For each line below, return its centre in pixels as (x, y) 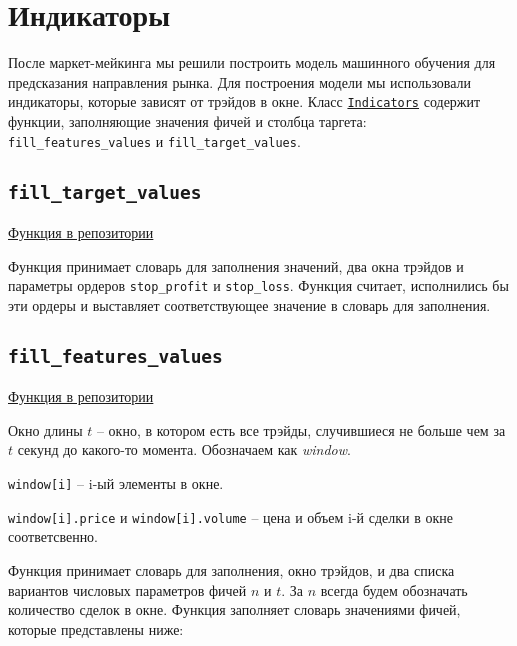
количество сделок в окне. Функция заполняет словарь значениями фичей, (234, 609)
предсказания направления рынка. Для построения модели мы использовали (240, 81)
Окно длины (45, 429)
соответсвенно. (53, 536)
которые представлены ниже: (96, 628)
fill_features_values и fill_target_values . (154, 140)
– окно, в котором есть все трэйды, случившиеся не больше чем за (301, 429)
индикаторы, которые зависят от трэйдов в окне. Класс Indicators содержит (244, 101)
